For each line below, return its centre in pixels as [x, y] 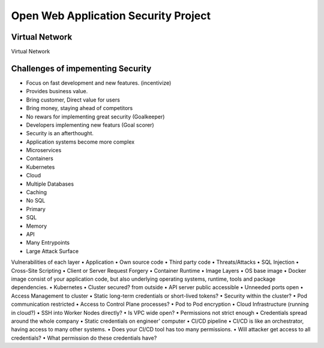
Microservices [44, 150]
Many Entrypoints [48, 243]
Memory [37, 226]
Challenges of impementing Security [81, 68]
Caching [37, 192]
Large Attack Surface [52, 251]
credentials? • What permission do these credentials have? [84, 338]
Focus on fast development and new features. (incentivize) [99, 83]
